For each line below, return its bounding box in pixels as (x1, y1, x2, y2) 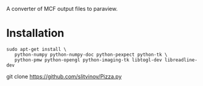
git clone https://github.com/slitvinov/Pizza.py (6, 73, 122, 80)
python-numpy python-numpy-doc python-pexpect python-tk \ (14, 51, 168, 58)
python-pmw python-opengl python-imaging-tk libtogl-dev (14, 57, 163, 63)
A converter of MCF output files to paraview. (6, 5, 118, 12)
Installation (6, 27, 65, 40)
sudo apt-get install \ (6, 46, 67, 52)
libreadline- (164, 57, 198, 63)
